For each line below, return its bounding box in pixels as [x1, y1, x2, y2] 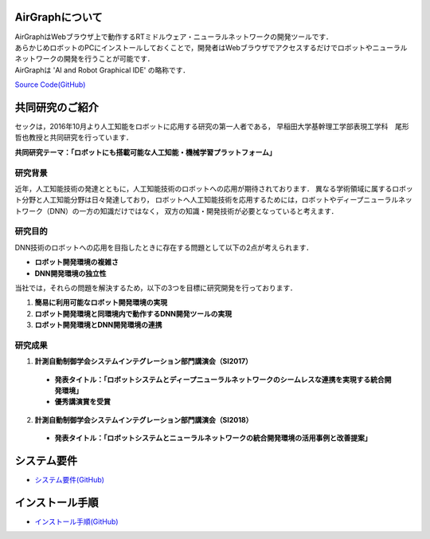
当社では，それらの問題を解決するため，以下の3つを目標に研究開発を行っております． [14, 283, 298, 293]
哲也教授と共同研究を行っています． [14, 132, 133, 143]
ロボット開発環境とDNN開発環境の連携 [34, 320, 162, 330]
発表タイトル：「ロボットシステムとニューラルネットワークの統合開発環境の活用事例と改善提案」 [54, 433, 372, 443]
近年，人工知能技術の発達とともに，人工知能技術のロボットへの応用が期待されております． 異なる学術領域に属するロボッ [14, 183, 413, 193]
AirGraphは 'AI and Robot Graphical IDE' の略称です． [14, 65, 190, 75]
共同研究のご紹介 [14, 100, 99, 114]
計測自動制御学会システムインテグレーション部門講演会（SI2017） [34, 356, 252, 366]
